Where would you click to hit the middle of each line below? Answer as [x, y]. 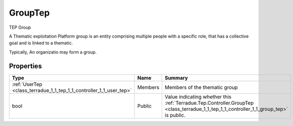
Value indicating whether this [198, 97]
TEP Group [20, 27]
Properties [25, 66]
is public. [175, 115]
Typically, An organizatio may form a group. [53, 52]
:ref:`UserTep [27, 84]
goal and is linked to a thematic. [41, 43]
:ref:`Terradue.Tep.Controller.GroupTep [209, 103]
